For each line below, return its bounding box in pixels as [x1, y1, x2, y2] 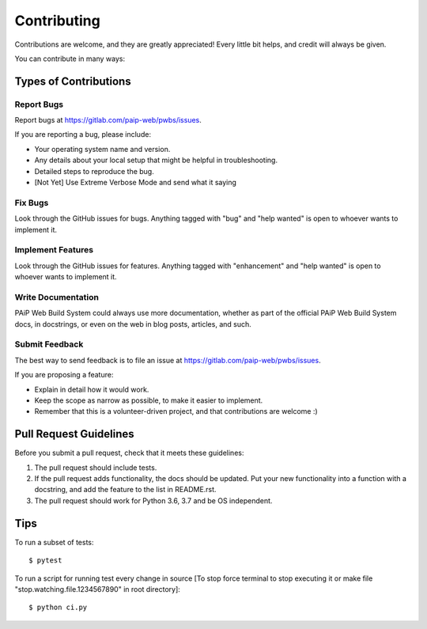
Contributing [14, 12, 100, 29]
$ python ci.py [28, 603, 88, 612]
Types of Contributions [14, 74, 131, 88]
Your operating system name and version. [34, 144, 171, 153]
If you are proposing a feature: [14, 370, 114, 380]
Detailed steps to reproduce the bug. [34, 166, 154, 176]
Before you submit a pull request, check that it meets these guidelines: [14, 448, 244, 458]
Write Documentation [14, 291, 99, 302]
